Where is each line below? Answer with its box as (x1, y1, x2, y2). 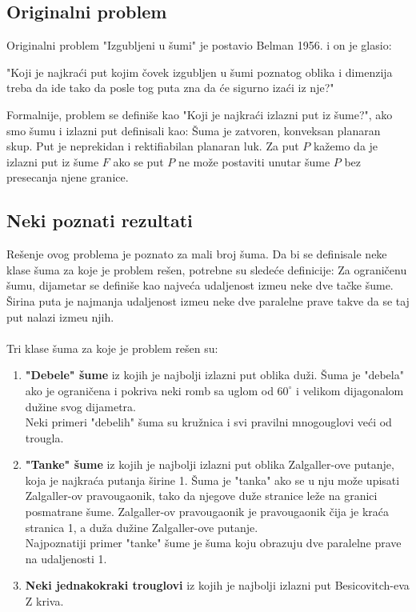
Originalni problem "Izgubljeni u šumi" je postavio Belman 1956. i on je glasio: (6, 37, 392, 54)
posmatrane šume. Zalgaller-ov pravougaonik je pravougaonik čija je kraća (25, 503, 389, 520)
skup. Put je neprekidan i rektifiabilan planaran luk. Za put (6, 138, 299, 154)
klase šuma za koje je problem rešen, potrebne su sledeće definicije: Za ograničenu (6, 261, 407, 278)
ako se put (113, 153, 164, 170)
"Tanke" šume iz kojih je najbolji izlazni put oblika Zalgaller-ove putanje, (25, 456, 394, 473)
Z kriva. (25, 593, 64, 610)
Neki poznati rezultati (6, 208, 193, 233)
